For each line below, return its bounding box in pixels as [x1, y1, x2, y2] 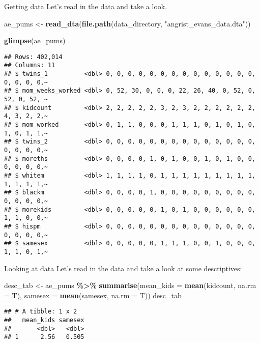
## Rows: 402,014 [4, 53, 63, 61]
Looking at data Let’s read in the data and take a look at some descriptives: [4, 263, 242, 273]
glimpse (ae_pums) [4, 35, 66, 46]
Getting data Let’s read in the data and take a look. [4, 1, 167, 11]
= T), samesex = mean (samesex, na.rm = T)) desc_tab [4, 290, 182, 300]
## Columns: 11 [4, 62, 55, 69]
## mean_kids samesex [4, 316, 84, 324]
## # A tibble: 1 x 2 [4, 308, 77, 316]
